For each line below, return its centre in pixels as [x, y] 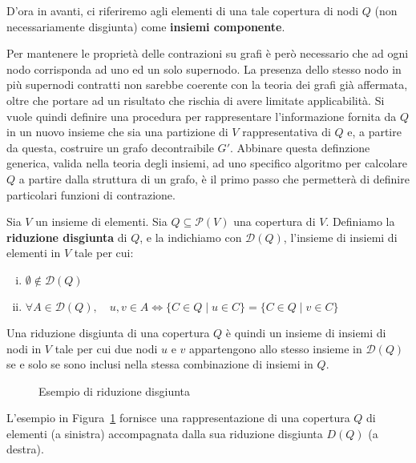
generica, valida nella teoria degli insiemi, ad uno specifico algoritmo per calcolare [207, 163]
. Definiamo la [360, 221]
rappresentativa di [287, 132]
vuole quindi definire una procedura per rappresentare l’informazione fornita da [202, 116]
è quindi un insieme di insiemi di [306, 332]
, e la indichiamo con [191, 237]
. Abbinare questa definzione [300, 147]
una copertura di [275, 221]
